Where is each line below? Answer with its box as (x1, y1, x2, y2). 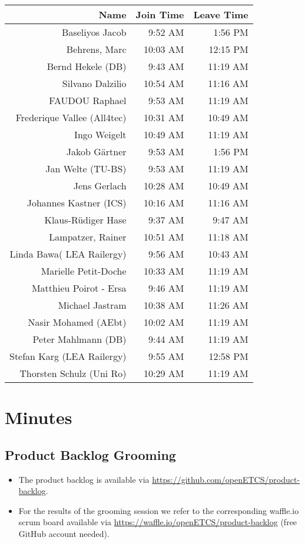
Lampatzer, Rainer (49, 230, 127, 243)
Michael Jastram (58, 298, 127, 312)
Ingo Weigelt (74, 128, 127, 141)
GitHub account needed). (18, 527, 110, 539)
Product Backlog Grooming (5, 445, 176, 463)
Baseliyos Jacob (62, 25, 127, 39)
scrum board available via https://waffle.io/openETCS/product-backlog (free (18, 516, 297, 528)
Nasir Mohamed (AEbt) (28, 315, 127, 329)
